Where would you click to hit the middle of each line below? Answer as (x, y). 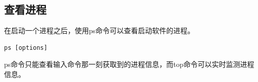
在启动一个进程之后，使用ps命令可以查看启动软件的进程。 (99, 30)
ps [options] (26, 48)
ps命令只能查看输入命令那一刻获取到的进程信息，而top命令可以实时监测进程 (129, 64)
